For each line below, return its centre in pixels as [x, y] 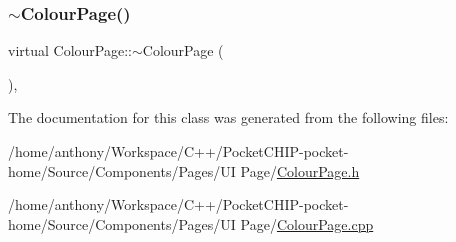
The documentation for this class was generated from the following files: [228, 117]
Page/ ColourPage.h [300, 170]
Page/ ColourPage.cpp [307, 223]
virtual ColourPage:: [70, 50]
